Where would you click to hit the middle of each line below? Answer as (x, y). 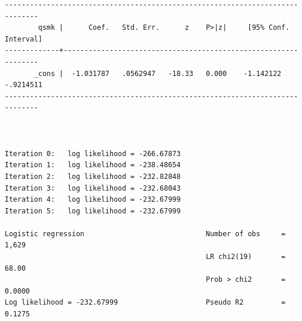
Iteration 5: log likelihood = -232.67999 (93, 211)
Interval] (24, 39)
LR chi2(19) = (246, 257)
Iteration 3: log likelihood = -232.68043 (93, 188)
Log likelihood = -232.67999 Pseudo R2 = (145, 303)
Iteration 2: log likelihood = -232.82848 (93, 176)
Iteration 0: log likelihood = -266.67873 (93, 153)
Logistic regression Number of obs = (145, 234)
